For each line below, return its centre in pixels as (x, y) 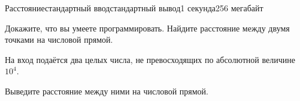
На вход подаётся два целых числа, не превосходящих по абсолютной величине (150, 59)
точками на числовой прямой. (59, 40)
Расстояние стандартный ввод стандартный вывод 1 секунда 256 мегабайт (134, 8)
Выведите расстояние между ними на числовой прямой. (107, 91)
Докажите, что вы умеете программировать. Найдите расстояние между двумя (147, 28)
